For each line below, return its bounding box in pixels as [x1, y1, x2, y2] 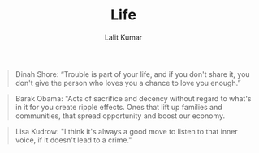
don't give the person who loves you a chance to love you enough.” [15, 78, 241, 87]
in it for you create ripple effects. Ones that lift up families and [15, 102, 222, 112]
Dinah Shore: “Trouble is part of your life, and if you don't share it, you [15, 69, 250, 79]
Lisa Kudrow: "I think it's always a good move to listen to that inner [15, 126, 239, 136]
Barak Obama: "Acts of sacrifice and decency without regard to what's [15, 93, 252, 103]
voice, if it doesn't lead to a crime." [15, 135, 132, 145]
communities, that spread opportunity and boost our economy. [15, 111, 226, 121]
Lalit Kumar [104, 32, 143, 42]
